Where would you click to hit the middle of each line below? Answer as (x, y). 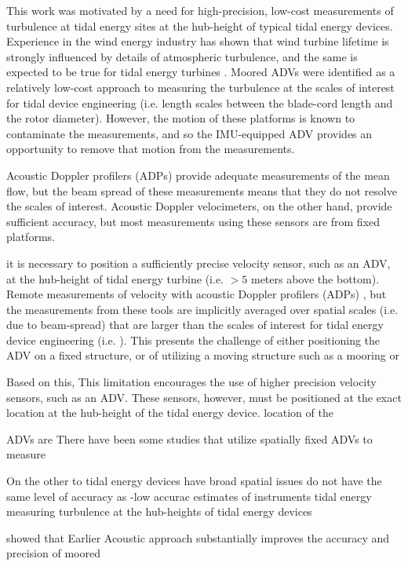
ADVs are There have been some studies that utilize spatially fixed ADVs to (189, 438)
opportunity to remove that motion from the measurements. (151, 149)
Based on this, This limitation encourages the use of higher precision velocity (191, 382)
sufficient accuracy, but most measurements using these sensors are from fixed (193, 221)
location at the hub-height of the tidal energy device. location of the (170, 413)
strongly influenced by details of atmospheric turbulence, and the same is (182, 56)
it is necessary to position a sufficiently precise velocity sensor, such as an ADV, (199, 263)
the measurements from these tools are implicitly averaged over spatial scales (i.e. (202, 309)
